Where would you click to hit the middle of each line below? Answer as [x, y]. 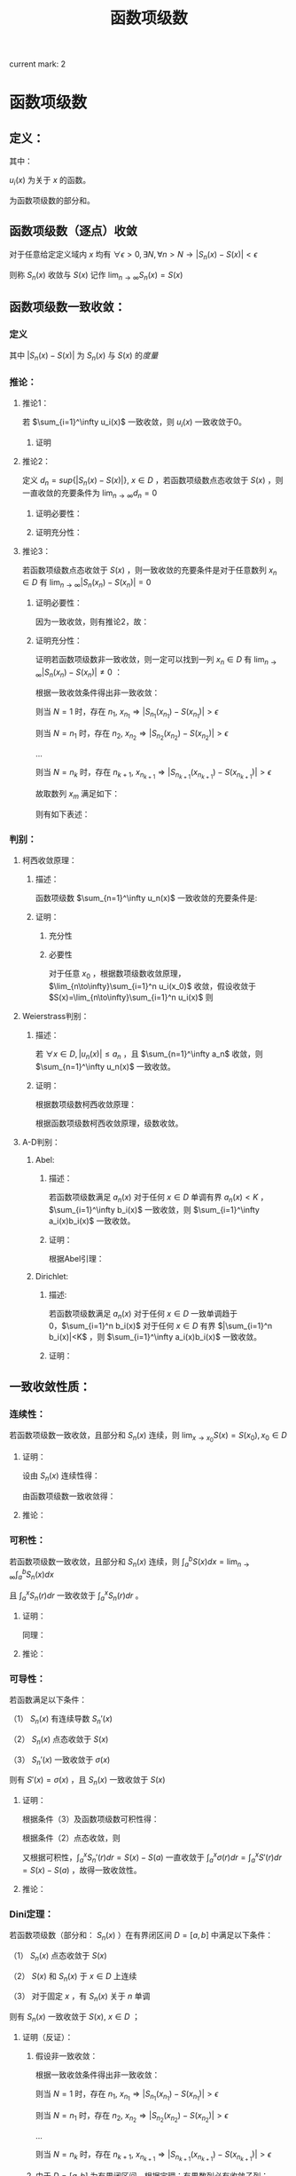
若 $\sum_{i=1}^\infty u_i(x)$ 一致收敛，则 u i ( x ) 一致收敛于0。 [134, 423]
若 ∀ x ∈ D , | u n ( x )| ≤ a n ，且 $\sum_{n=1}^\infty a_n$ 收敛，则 [149, 1055]
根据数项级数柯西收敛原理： [86, 1104]
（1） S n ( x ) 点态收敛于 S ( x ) [58, 1956]
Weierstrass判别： [55, 1017]
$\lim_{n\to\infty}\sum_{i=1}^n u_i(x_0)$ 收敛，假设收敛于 [152, 986]
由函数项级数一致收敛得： [69, 1496]
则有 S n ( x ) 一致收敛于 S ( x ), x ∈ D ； [74, 2018]
